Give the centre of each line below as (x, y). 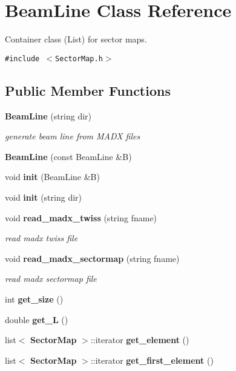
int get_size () (34, 299)
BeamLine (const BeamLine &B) (68, 156)
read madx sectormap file (51, 279)
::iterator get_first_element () (152, 360)
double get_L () (37, 319)
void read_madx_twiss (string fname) (81, 217)
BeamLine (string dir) (48, 115)
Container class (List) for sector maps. (76, 39)
